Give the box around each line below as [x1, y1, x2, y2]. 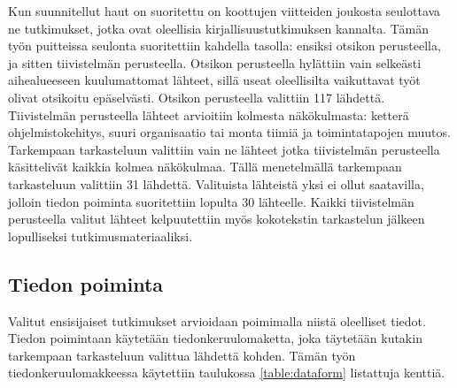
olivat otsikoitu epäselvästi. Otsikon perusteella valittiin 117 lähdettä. [8, 87, 385, 106]
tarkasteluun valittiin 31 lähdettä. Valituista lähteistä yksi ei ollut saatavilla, [8, 174, 424, 193]
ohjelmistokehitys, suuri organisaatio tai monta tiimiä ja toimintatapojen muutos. [8, 123, 451, 141]
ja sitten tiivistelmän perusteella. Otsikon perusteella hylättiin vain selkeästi [8, 53, 422, 72]
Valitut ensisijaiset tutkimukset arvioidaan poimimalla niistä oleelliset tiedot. [8, 311, 426, 330]
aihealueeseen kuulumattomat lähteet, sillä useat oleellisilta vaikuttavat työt [8, 71, 421, 89]
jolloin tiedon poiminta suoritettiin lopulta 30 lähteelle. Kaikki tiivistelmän [8, 192, 414, 210]
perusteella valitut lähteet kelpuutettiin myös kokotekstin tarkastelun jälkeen [8, 209, 425, 228]
